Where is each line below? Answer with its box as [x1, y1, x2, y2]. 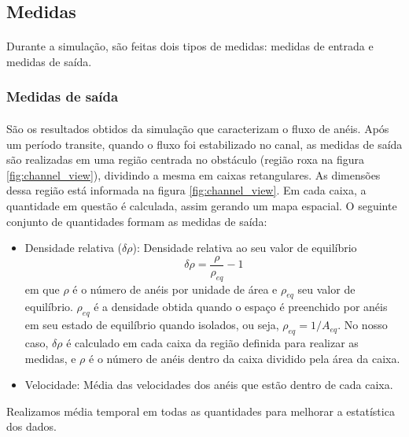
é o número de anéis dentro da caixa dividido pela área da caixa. [89, 350, 400, 366]
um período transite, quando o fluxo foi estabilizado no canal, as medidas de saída [6, 135, 403, 152]
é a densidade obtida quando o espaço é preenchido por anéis [94, 298, 388, 315]
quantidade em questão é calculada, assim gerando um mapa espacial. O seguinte [6, 197, 397, 213]
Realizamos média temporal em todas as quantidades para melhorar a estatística [6, 402, 395, 419]
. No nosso [337, 317, 388, 333]
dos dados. [6, 418, 57, 435]
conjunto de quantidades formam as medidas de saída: [6, 213, 267, 229]
